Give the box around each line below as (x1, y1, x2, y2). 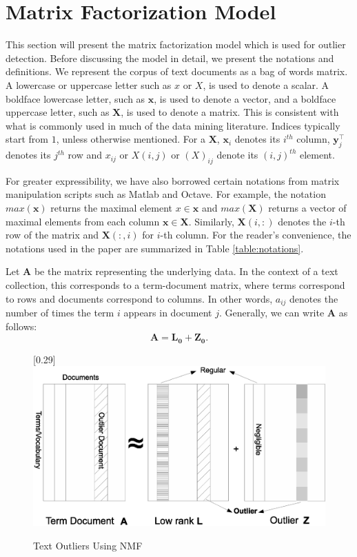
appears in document (123, 305, 212, 320)
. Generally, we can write (218, 305, 325, 320)
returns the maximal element (50, 201, 173, 215)
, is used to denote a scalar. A (203, 77, 329, 92)
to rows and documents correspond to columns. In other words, (6, 291, 273, 305)
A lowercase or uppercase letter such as (6, 77, 172, 92)
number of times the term (6, 305, 114, 320)
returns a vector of (268, 201, 347, 215)
